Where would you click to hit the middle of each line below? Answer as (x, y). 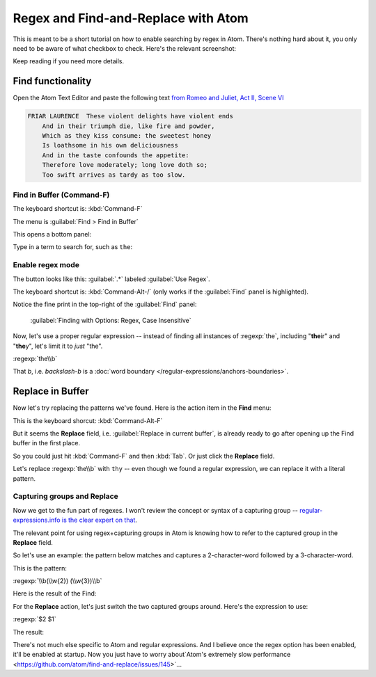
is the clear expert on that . (99, 520)
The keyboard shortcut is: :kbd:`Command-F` (78, 209)
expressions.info (37, 520)
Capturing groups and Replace (65, 496)
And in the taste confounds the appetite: (116, 155)
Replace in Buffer (51, 391)
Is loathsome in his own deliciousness (110, 145)
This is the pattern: (40, 568)
